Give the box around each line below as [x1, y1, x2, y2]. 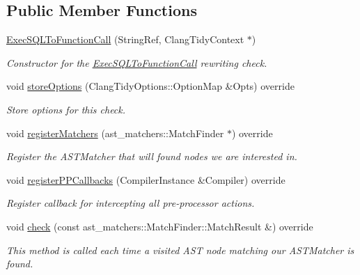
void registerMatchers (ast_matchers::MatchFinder [6, 125, 224, 140]
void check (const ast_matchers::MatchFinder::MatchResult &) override [6, 219, 313, 233]
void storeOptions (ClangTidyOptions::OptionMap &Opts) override [6, 79, 295, 93]
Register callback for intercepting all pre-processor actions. [6, 196, 255, 210]
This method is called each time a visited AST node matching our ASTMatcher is [6, 242, 354, 257]
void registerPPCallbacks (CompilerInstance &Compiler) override [6, 172, 285, 187]
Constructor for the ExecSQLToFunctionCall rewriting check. [6, 55, 267, 70]
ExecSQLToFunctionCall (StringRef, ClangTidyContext [6, 32, 244, 47]
